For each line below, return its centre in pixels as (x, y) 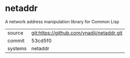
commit (16, 40)
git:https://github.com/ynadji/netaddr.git (77, 33)
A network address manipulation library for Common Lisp (62, 22)
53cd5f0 (41, 40)
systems (17, 48)
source (15, 33)
